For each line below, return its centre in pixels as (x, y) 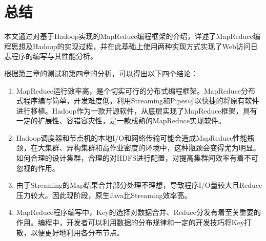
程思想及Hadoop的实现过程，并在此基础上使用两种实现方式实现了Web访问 (127, 46)
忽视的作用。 (38, 168)
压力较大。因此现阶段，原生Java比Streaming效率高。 (104, 195)
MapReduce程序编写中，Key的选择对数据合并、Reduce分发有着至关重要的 (138, 212)
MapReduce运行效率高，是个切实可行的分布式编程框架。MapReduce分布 (136, 90)
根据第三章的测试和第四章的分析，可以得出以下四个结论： (101, 73)
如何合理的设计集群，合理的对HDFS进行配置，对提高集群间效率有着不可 (137, 158)
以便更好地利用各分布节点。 (77, 232)
